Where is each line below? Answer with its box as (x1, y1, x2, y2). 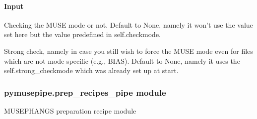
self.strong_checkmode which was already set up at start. (4, 65, 179, 76)
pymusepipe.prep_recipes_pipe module (4, 86, 166, 98)
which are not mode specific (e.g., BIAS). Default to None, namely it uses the (4, 55, 240, 66)
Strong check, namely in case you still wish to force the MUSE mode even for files (4, 45, 253, 56)
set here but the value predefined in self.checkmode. (4, 29, 161, 40)
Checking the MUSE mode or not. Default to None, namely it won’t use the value (4, 19, 253, 30)
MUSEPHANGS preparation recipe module (4, 105, 136, 116)
